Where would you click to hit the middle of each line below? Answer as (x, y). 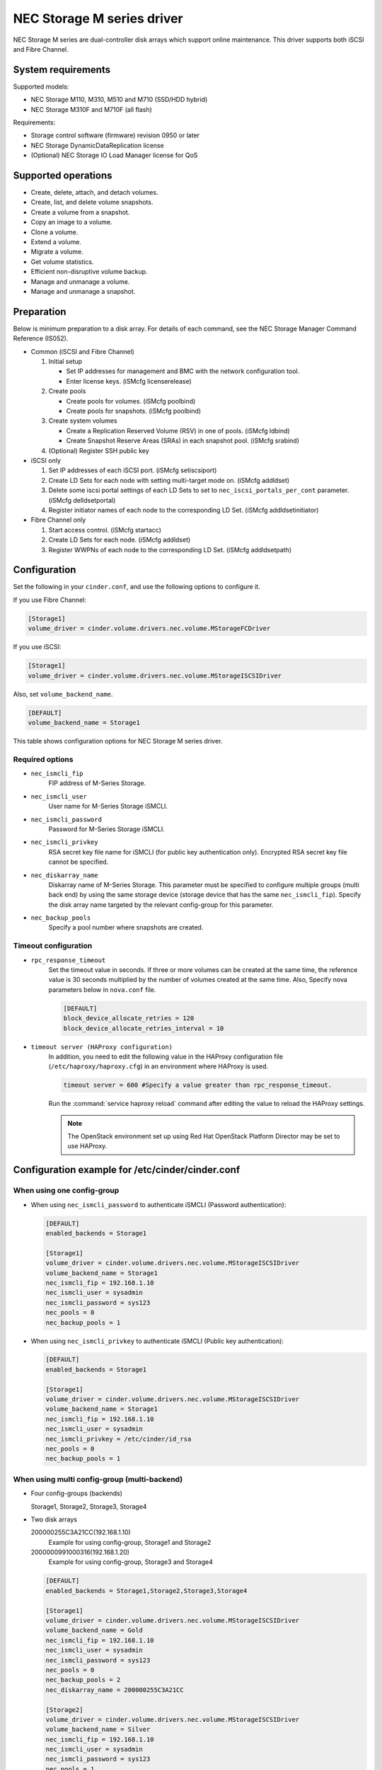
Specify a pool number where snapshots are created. (126, 927)
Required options (43, 759)
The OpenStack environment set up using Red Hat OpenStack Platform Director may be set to (204, 1136)
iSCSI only (46, 460)
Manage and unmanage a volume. (80, 281)
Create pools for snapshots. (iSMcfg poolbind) (134, 411)
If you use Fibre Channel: (50, 600)
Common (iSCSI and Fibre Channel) (82, 351)
